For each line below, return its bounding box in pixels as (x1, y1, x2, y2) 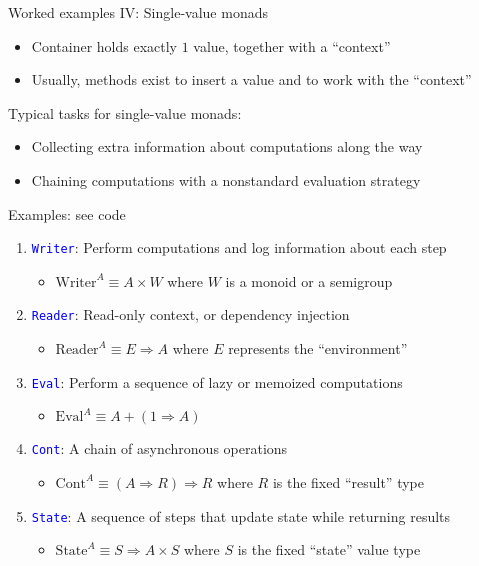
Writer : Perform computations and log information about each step (31, 237, 447, 258)
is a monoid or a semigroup (225, 270, 393, 291)
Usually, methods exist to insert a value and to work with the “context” (31, 69, 472, 90)
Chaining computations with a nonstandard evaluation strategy (31, 169, 421, 190)
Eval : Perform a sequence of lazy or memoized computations (31, 371, 403, 392)
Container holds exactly (31, 35, 177, 56)
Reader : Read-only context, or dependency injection (31, 304, 350, 325)
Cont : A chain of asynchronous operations (31, 438, 288, 459)
